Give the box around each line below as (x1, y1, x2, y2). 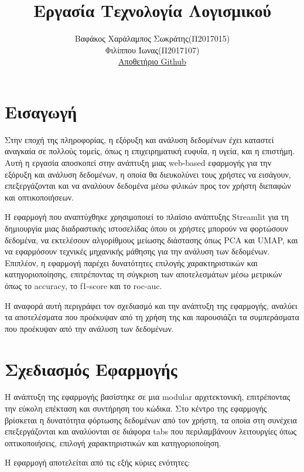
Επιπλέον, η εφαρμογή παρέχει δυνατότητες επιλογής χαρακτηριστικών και (5, 256, 258, 269)
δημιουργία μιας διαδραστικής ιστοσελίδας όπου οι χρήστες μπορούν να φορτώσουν (5, 222, 288, 234)
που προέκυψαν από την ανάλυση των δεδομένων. (5, 322, 174, 334)
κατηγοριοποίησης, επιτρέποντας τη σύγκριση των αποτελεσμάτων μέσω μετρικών (5, 268, 282, 280)
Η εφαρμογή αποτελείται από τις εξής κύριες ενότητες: (5, 456, 190, 468)
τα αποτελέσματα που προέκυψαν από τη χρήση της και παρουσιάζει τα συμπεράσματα (5, 311, 299, 323)
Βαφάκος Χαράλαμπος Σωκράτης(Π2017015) (74, 32, 230, 45)
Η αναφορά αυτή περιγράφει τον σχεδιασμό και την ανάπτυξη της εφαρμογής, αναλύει (5, 299, 298, 311)
